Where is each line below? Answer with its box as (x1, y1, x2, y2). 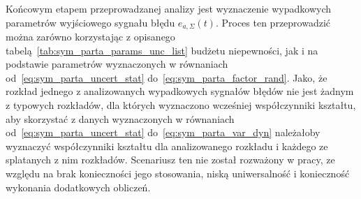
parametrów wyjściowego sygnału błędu (6, 15, 175, 29)
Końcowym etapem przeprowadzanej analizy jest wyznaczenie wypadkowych (6, 1, 332, 15)
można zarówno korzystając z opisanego (6, 29, 175, 44)
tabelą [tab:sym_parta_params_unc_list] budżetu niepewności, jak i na (6, 43, 318, 57)
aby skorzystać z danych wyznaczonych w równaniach (6, 111, 235, 126)
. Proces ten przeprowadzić (215, 15, 331, 29)
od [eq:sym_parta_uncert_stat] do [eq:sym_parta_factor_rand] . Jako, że (6, 70, 327, 84)
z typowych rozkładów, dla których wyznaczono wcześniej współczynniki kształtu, (6, 98, 356, 112)
